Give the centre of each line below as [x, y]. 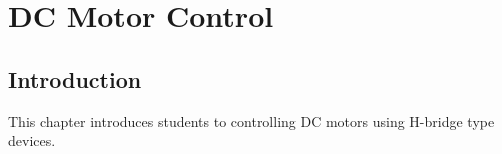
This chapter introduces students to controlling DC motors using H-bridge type [251, 120]
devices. [32, 140]
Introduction [75, 78]
